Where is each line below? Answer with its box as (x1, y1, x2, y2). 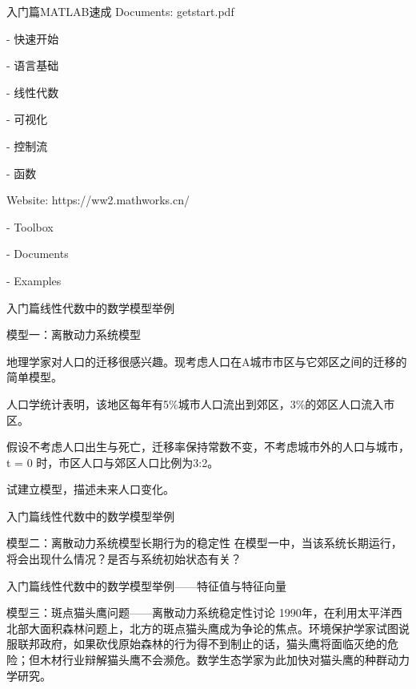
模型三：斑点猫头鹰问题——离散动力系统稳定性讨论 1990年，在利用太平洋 (6, 604, 391, 621)
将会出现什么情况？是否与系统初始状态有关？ (6, 550, 242, 567)
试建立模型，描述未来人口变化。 (6, 481, 174, 498)
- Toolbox (6, 218, 54, 235)
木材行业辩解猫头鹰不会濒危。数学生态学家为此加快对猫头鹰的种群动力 (39, 651, 410, 668)
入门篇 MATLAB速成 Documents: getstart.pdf (6, 3, 234, 19)
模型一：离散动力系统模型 (6, 326, 141, 343)
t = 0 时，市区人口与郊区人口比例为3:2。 (6, 453, 219, 470)
